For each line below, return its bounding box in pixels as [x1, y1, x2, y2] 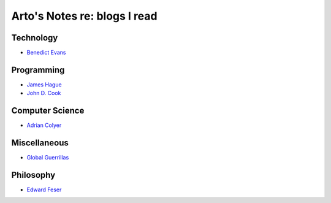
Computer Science [11, 105, 85, 116]
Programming [11, 64, 65, 75]
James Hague [26, 80, 62, 88]
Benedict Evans [26, 49, 66, 56]
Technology [11, 33, 58, 43]
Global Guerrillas [26, 154, 69, 161]
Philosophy [11, 169, 56, 180]
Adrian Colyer [26, 121, 62, 129]
